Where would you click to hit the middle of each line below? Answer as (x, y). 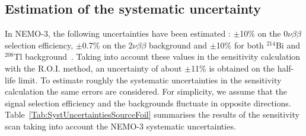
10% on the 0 (264, 33)
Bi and (288, 45)
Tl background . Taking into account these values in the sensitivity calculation (157, 56)
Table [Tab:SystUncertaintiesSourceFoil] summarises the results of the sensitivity (152, 114)
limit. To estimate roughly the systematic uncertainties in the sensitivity (150, 80)
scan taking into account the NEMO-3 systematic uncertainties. (120, 126)
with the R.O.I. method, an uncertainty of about (93, 68)
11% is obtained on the (233, 68)
